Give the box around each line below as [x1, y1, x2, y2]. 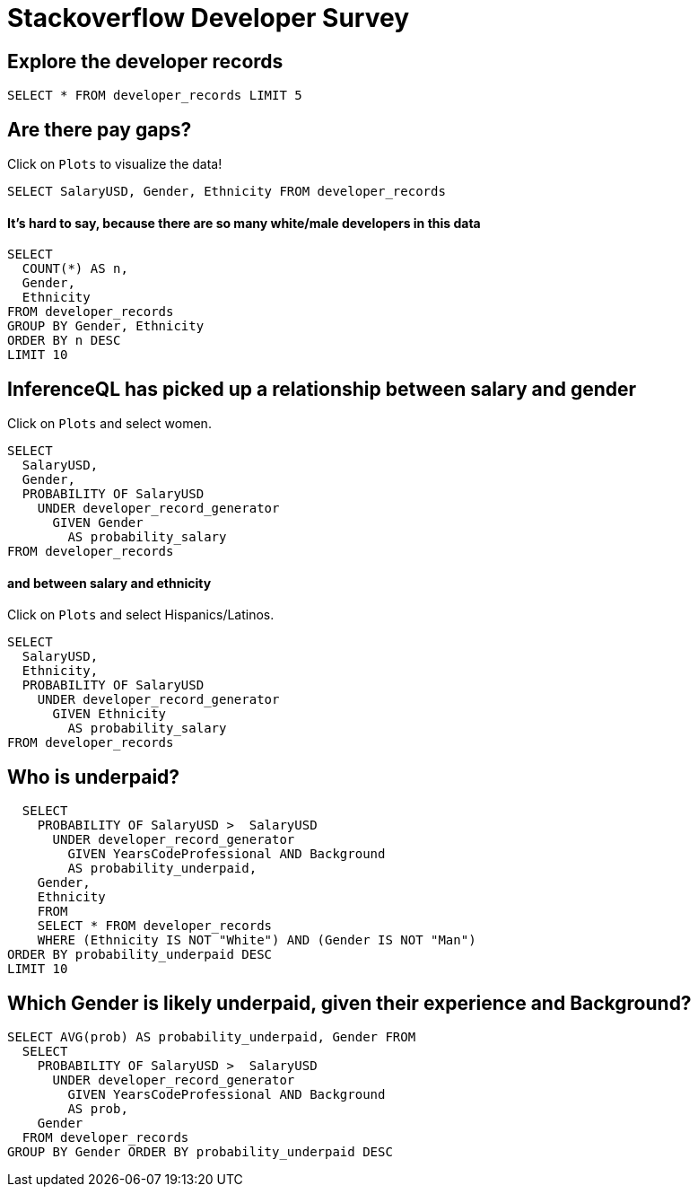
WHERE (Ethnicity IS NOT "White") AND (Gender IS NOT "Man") [37, 933, 476, 948]
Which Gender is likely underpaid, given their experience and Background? [7, 991, 692, 1014]
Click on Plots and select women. [7, 416, 212, 432]
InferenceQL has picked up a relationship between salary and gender [7, 377, 637, 400]
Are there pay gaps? [7, 118, 192, 141]
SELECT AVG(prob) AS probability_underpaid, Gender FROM [7, 1029, 416, 1044]
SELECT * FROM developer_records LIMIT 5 [7, 88, 302, 103]
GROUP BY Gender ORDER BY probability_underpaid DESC [7, 1144, 393, 1159]
